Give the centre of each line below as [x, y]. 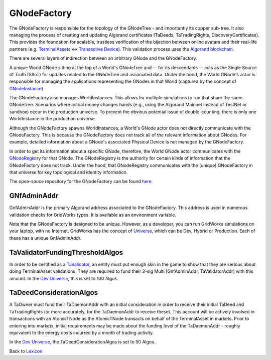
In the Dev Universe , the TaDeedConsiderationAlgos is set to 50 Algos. [82, 342]
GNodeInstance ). [27, 88]
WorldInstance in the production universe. [53, 119]
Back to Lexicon [26, 351]
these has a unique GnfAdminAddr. [45, 238]
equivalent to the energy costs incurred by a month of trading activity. [82, 332]
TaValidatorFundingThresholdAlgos [66, 252]
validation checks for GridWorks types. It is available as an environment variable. [93, 215]
